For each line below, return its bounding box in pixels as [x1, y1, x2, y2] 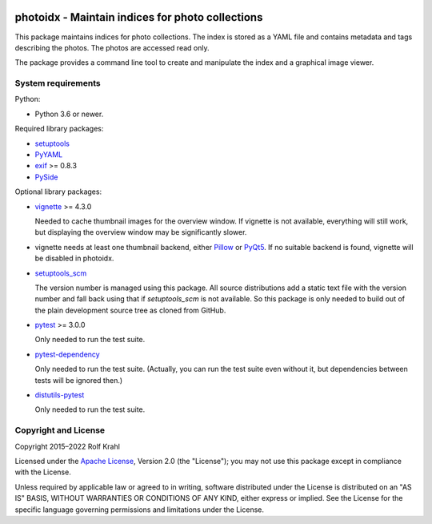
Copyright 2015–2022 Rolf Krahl [14, 441, 120, 451]
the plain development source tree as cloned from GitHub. [34, 305, 226, 315]
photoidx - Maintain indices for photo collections [14, 10, 263, 24]
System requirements [14, 78, 101, 89]
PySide [34, 172, 58, 182]
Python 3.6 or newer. [34, 109, 104, 119]
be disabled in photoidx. [34, 253, 114, 264]
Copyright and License [14, 425, 106, 436]
